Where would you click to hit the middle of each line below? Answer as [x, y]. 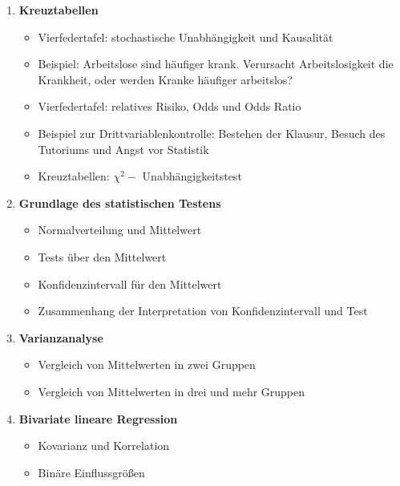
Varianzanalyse [61, 337]
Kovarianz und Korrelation [104, 445]
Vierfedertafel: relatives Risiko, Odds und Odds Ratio [170, 106]
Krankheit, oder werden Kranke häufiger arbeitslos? [165, 79]
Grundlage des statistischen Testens [120, 202]
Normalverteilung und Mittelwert [120, 230]
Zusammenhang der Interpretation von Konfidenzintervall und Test [203, 311]
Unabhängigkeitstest [192, 176]
